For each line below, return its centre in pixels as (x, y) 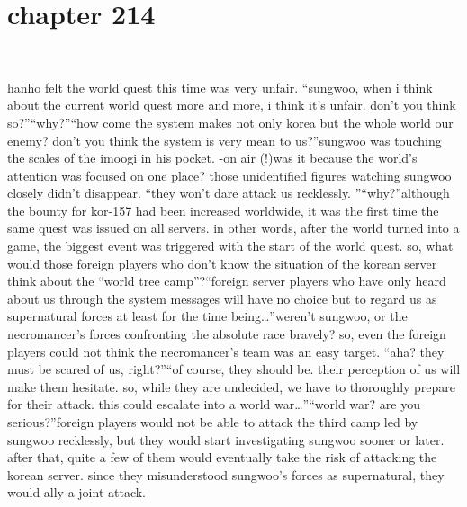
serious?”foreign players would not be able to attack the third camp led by (213, 422)
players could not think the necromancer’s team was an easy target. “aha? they (226, 351)
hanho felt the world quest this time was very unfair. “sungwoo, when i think (220, 87)
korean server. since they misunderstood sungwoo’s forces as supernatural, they (226, 474)
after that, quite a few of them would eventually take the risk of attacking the (222, 457)
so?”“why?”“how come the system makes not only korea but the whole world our (230, 122)
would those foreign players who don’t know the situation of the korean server (222, 263)
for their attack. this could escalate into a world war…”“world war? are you (214, 404)
